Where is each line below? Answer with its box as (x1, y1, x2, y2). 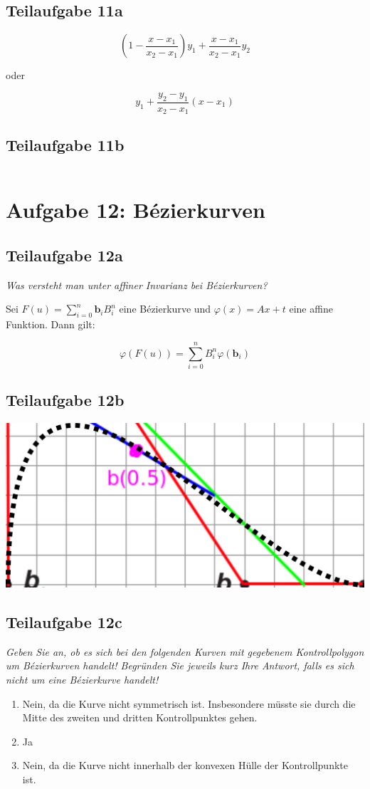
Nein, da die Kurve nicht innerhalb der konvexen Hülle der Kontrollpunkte (22, 758, 348, 773)
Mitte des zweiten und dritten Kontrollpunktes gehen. (22, 710, 258, 725)
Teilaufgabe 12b (6, 389, 125, 411)
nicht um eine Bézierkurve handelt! (6, 672, 159, 686)
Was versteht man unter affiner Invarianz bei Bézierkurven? (6, 277, 268, 292)
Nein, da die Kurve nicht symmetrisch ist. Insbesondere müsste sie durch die (22, 696, 356, 711)
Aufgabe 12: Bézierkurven (6, 195, 265, 224)
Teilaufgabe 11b (6, 134, 125, 156)
